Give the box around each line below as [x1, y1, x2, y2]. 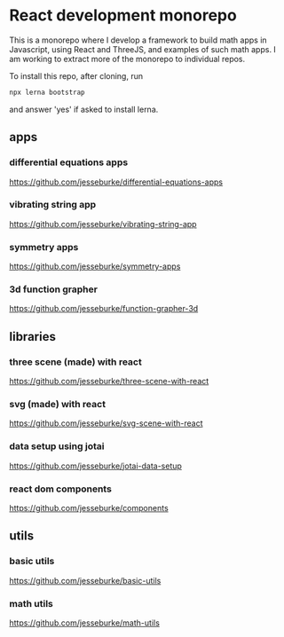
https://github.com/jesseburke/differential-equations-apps [9, 177, 224, 187]
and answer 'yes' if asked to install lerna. [9, 104, 159, 114]
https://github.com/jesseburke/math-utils [9, 617, 160, 628]
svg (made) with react [9, 398, 106, 410]
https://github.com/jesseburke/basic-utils [9, 575, 162, 586]
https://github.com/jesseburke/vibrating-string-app [9, 218, 197, 229]
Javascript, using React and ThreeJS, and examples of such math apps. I [9, 43, 277, 54]
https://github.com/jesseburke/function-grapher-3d [9, 303, 199, 314]
